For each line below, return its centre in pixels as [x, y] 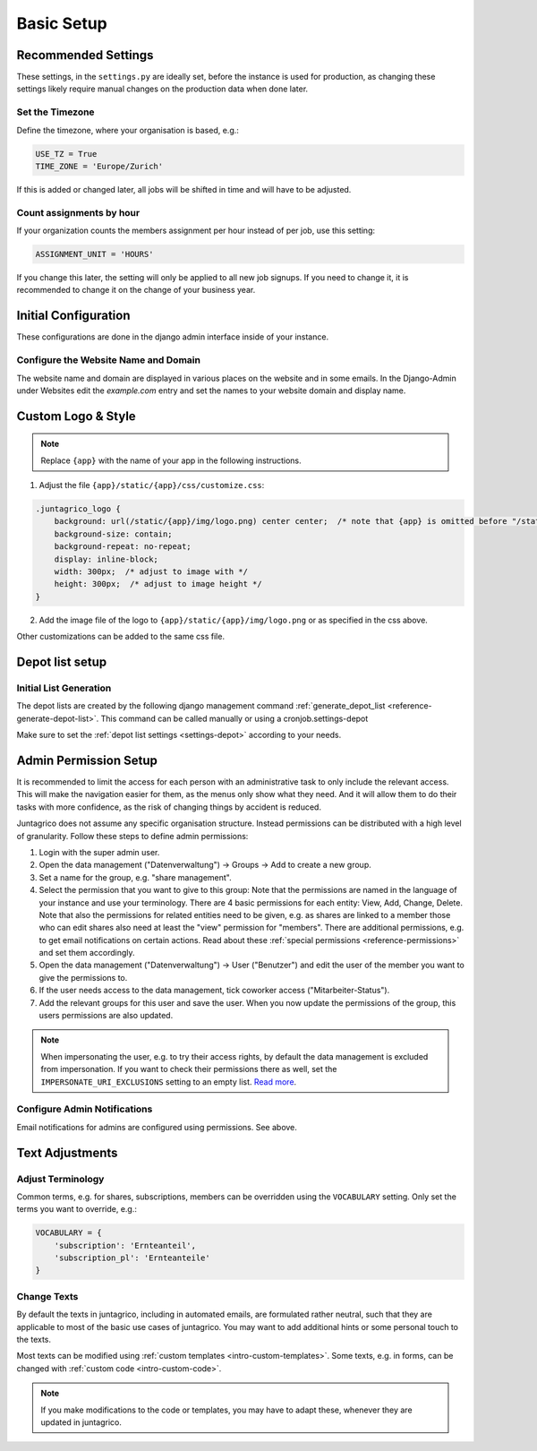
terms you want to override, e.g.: [77, 1209]
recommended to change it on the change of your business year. [136, 290]
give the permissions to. [83, 977]
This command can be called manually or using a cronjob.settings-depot [234, 718]
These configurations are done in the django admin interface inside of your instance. [173, 337]
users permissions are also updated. [106, 1016]
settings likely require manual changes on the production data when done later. [162, 89]
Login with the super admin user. [99, 852]
